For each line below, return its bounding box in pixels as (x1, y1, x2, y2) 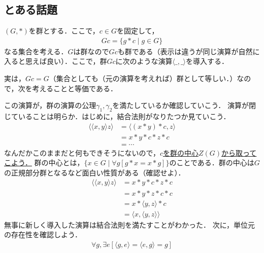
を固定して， (116, 25, 159, 36)
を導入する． (186, 56, 229, 66)
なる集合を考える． (4, 46, 68, 56)
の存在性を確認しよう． (4, 229, 82, 240)
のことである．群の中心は (169, 157, 254, 168)
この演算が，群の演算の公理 (4, 100, 96, 111)
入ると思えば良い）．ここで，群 (4, 56, 107, 66)
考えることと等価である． (32, 83, 117, 93)
